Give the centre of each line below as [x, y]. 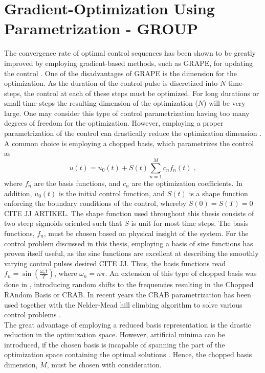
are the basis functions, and [77, 183]
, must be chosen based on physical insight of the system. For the [146, 233]
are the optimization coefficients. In [187, 183]
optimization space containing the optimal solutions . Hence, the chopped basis [128, 354]
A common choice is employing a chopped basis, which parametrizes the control [129, 143]
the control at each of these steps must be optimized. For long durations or [142, 93]
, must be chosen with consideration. [104, 365]
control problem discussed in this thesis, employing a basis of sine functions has [129, 243]
